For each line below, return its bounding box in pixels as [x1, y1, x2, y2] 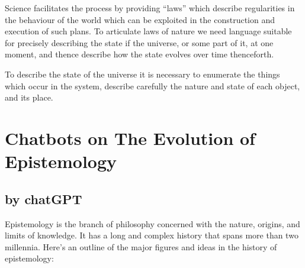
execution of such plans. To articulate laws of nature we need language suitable [5, 25, 292, 37]
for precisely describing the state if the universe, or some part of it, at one [5, 36, 274, 49]
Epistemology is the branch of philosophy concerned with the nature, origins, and [5, 217, 300, 230]
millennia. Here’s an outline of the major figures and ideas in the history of [5, 240, 277, 253]
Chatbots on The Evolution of [5, 125, 255, 150]
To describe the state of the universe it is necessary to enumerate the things [5, 67, 280, 80]
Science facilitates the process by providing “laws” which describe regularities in [5, 2, 295, 14]
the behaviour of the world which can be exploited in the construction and [5, 13, 275, 25]
